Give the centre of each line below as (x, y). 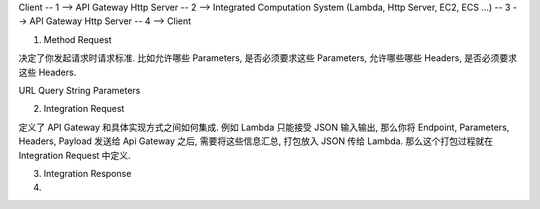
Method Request (77, 39)
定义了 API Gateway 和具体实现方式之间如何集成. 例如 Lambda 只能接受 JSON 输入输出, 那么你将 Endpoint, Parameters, (264, 127)
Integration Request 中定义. (74, 155)
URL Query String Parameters (79, 90)
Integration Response (87, 173)
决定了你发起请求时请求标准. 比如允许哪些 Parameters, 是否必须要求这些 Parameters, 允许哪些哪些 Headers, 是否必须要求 (267, 58)
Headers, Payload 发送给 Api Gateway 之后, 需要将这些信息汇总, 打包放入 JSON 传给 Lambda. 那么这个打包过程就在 (256, 141)
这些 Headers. (47, 72)
